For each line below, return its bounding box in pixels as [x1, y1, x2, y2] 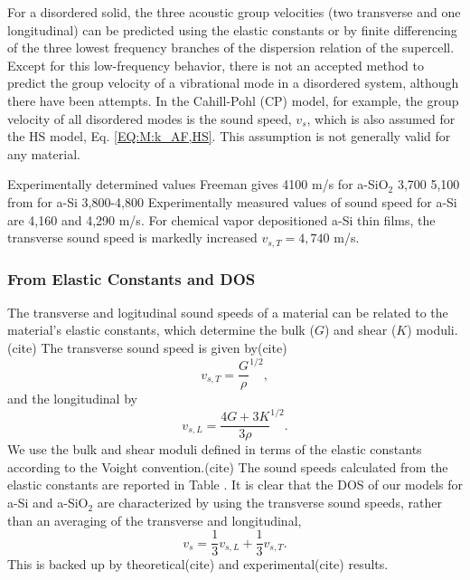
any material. [7, 144, 80, 163]
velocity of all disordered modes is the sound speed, [7, 109, 292, 128]
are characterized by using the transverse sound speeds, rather [97, 493, 442, 512]
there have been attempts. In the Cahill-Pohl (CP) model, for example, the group [7, 90, 459, 109]
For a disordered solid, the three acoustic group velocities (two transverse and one [7, 3, 461, 21]
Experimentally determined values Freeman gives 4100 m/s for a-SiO [7, 175, 389, 194]
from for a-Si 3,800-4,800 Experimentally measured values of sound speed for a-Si [7, 192, 457, 211]
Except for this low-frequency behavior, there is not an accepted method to [7, 55, 424, 74]
